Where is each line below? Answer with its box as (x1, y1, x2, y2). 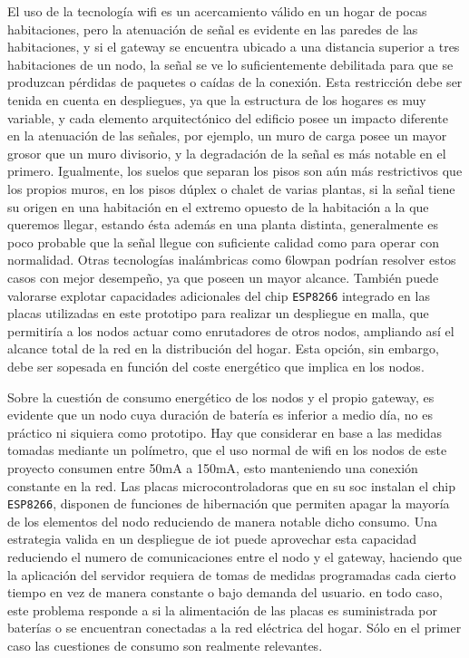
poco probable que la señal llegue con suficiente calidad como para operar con (7, 232, 439, 251)
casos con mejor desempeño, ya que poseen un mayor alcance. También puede (7, 267, 439, 286)
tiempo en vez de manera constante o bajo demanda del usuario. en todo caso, (7, 583, 443, 602)
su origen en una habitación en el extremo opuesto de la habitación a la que (7, 197, 429, 216)
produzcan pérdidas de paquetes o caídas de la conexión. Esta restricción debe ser (7, 73, 463, 92)
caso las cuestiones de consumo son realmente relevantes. (7, 635, 323, 654)
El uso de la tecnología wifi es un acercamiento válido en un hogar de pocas (7, 2, 427, 20)
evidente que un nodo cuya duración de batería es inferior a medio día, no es (7, 405, 433, 424)
